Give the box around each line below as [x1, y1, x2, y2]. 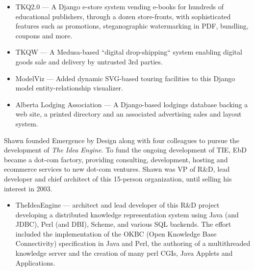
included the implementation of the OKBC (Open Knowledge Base [15, 228, 217, 239]
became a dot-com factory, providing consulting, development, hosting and [4, 154, 228, 164]
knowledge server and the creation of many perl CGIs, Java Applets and [15, 248, 233, 258]
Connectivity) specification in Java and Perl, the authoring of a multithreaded [15, 238, 251, 248]
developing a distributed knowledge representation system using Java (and [15, 209, 239, 219]
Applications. [15, 257, 55, 268]
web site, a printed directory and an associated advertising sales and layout [15, 109, 242, 119]
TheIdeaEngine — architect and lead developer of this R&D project [15, 200, 220, 210]
